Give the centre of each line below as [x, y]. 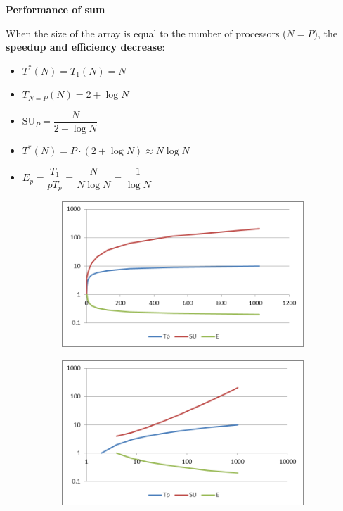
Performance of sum [56, 9]
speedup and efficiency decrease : [85, 47]
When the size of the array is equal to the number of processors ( [146, 33]
